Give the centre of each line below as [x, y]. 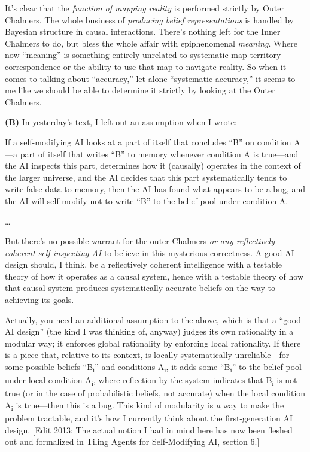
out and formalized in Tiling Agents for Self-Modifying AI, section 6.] [132, 442]
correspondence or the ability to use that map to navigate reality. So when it [146, 66]
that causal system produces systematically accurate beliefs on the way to [140, 288]
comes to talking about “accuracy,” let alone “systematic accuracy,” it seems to [150, 78]
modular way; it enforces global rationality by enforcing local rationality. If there [153, 343]
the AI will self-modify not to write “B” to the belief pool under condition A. [147, 200]
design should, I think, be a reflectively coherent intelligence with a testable [144, 264]
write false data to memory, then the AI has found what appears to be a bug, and [155, 189]
